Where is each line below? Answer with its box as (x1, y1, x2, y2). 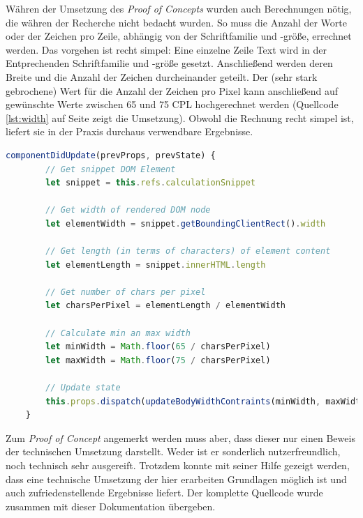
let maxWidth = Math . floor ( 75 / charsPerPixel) (45, 355, 271, 365)
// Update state (45, 383, 121, 393)
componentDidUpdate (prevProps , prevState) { (6, 150, 216, 160)
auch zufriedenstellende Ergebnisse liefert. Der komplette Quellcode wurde (6, 485, 323, 500)
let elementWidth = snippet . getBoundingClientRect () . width (45, 218, 326, 229)
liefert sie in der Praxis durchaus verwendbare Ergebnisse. (6, 124, 253, 139)
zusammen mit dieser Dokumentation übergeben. (6, 498, 216, 513)
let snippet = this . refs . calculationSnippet (45, 178, 256, 188)
